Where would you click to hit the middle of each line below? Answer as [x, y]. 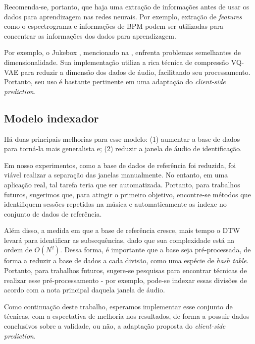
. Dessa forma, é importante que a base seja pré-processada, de [155, 250]
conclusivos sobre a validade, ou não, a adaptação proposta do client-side [115, 326]
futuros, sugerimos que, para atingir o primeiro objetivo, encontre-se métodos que [127, 194]
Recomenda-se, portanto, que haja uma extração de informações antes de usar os [127, 6]
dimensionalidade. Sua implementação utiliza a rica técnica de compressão [117, 62]
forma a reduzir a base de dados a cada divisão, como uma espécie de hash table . [126, 260]
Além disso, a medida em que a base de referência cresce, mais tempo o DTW [122, 230]
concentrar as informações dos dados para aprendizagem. [90, 35]
